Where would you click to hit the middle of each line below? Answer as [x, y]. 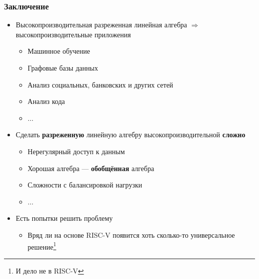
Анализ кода [46, 101]
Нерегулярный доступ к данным [76, 151]
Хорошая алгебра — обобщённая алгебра [91, 168]
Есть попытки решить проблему [64, 218]
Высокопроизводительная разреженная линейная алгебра [101, 25]
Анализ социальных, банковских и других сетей [100, 84]
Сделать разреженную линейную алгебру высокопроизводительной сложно [130, 135]
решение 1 [42, 246]
